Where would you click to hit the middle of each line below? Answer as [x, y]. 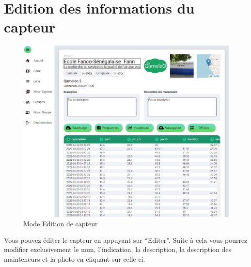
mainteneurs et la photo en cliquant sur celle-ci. [75, 259]
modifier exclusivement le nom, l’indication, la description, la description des [118, 249]
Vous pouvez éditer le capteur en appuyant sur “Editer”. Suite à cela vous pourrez [126, 240]
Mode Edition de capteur [61, 224]
